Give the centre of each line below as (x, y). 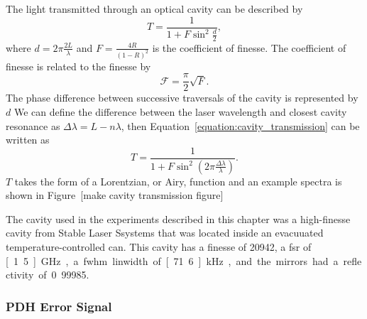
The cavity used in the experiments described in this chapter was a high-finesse (178, 218)
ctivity (20, 275)
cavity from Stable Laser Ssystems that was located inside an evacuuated (165, 233)
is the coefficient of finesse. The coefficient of (249, 47)
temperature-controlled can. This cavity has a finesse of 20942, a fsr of (159, 247)
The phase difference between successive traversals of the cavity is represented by (182, 98)
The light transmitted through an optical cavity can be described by (154, 9)
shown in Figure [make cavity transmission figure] (115, 195)
